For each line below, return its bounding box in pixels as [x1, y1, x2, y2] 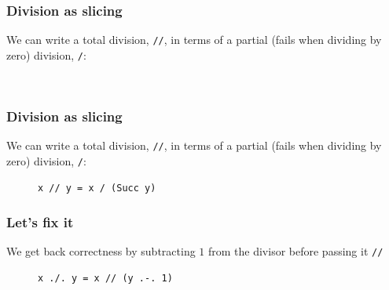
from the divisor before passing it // [207, 243, 383, 259]
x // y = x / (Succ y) [38, 182, 156, 194]
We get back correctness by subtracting [6, 243, 196, 259]
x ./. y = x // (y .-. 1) [38, 273, 173, 285]
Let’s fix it [6, 212, 74, 232]
